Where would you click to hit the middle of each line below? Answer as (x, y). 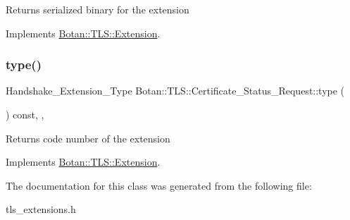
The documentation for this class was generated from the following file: (159, 185)
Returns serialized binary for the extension (98, 9)
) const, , (25, 114)
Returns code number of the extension (88, 138)
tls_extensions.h (41, 209)
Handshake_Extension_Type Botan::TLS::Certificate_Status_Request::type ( (175, 91)
